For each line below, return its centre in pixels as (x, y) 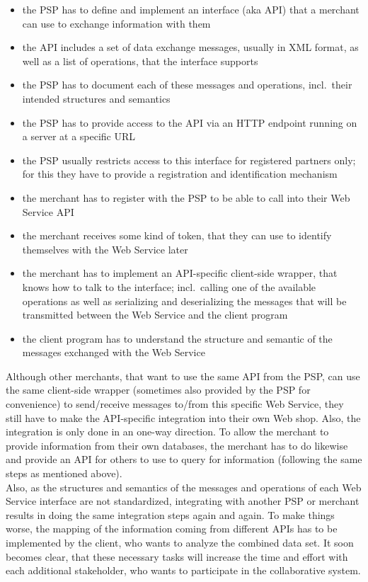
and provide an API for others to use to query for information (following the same (184, 459)
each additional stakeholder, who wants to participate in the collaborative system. (183, 570)
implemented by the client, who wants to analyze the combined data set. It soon (180, 542)
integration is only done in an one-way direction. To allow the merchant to (167, 432)
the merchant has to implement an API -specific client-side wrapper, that (180, 273)
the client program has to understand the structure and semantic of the (177, 338)
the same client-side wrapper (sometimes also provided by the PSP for (158, 390)
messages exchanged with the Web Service (114, 352)
